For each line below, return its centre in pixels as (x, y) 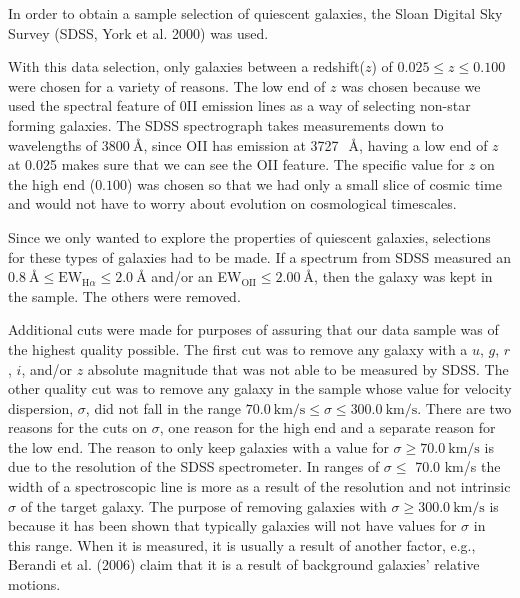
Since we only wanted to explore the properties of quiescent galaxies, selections (249, 236)
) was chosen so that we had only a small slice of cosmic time (314, 183)
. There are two (464, 407)
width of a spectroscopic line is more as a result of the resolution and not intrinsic (259, 486)
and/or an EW (196, 276)
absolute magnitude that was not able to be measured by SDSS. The (298, 368)
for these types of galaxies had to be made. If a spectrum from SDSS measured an (260, 256)
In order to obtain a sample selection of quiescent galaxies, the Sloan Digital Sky (255, 13)
